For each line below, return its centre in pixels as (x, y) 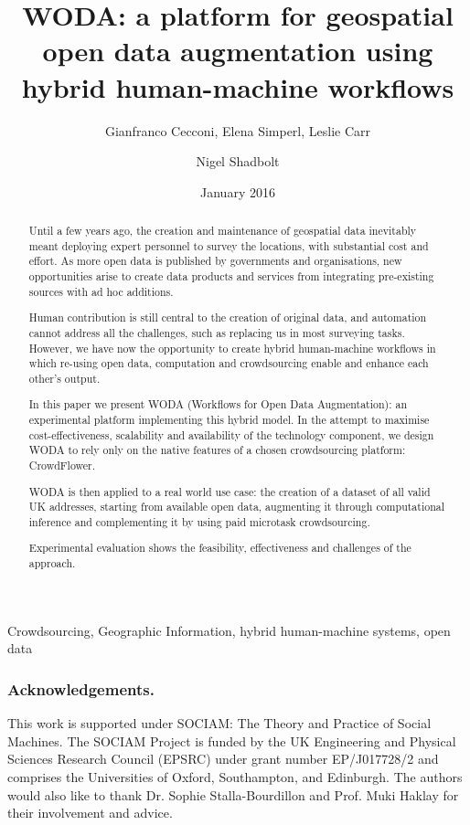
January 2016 (238, 191)
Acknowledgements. (81, 688)
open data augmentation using (238, 51)
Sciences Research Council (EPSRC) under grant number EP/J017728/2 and (223, 759)
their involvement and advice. (90, 813)
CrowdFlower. (62, 465)
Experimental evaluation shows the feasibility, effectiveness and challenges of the (220, 548)
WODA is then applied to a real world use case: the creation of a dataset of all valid (230, 491)
